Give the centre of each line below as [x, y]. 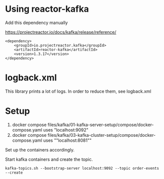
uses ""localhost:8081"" [68, 140]
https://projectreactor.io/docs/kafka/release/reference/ [61, 32]
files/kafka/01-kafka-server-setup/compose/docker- [101, 125]
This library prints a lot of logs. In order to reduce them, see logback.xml [78, 91]
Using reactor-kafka [47, 9]
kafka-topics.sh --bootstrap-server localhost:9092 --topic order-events [82, 168]
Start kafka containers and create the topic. [49, 159]
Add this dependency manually [36, 23]
